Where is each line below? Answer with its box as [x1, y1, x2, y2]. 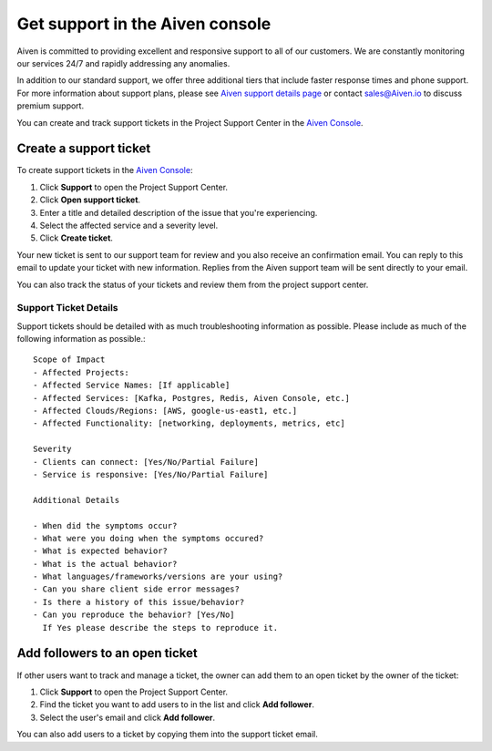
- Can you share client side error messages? [33, 584, 241, 594]
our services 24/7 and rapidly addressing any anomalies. [16, 57, 231, 68]
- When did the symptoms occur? [33, 520, 178, 530]
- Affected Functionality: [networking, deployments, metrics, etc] [33, 418, 345, 428]
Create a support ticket [16, 141, 151, 157]
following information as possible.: [16, 334, 146, 345]
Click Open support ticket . [39, 194, 141, 205]
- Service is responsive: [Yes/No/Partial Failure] [33, 469, 269, 479]
